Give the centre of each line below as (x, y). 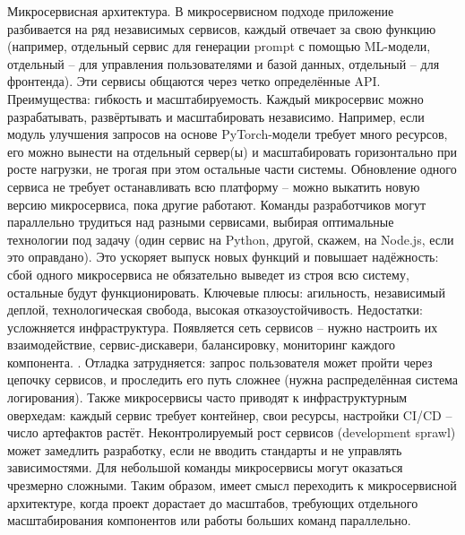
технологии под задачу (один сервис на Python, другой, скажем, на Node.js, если (231, 239)
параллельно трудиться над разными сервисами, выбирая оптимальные (201, 222)
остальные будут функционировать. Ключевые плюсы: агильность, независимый (226, 292)
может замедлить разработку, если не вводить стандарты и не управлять (205, 449)
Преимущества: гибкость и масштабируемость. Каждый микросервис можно (215, 98)
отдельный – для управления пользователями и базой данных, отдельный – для (224, 63)
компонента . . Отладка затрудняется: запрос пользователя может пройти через (220, 362)
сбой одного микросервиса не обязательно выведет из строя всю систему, (208, 274)
